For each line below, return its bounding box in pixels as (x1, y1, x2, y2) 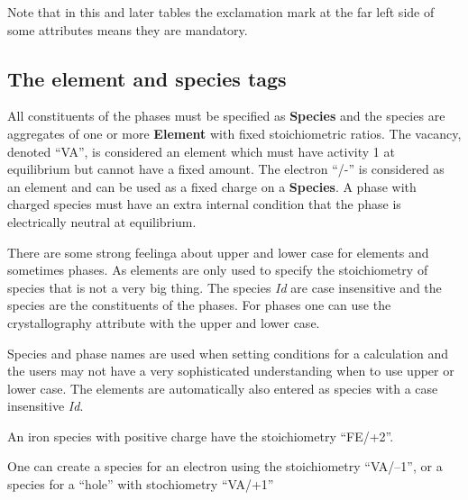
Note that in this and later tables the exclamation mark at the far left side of (7, 3, 435, 21)
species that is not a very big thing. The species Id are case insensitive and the (7, 277, 442, 296)
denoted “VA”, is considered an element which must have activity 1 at (7, 141, 395, 160)
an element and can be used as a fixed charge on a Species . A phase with (7, 177, 417, 195)
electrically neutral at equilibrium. (7, 212, 197, 231)
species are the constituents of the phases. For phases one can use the (7, 295, 391, 314)
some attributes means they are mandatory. (7, 20, 248, 39)
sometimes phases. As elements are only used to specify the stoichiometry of (7, 260, 428, 279)
